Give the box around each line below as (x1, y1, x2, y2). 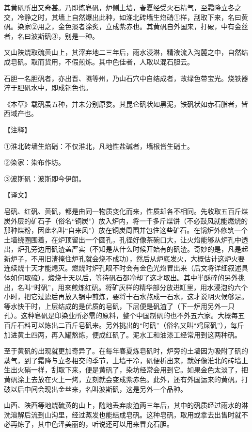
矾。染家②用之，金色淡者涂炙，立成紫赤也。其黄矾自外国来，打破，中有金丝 (4, 21, 248, 32)
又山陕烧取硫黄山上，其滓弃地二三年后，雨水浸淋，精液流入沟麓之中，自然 (4, 47, 241, 57)
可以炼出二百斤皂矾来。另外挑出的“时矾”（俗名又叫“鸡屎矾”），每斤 (31, 320, 244, 330)
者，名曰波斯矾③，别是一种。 (4, 31, 99, 41)
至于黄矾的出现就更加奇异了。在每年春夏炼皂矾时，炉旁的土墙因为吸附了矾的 (4, 346, 248, 356)
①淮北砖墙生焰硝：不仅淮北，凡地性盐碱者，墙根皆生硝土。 (4, 141, 194, 151)
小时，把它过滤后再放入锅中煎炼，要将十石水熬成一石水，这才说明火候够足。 (4, 291, 248, 302)
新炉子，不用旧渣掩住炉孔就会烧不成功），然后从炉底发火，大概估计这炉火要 (4, 253, 245, 263)
